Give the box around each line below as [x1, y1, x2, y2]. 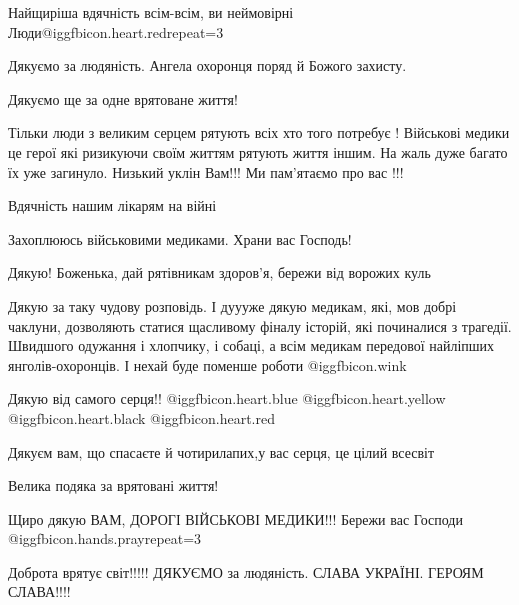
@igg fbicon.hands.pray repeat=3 [8, 528, 202, 549]
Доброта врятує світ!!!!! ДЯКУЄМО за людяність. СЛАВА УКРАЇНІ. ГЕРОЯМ [8, 561, 484, 582]
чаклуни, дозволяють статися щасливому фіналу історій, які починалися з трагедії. [8, 315, 512, 336]
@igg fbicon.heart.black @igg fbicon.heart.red [8, 407, 275, 428]
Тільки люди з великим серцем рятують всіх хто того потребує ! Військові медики [8, 122, 510, 143]
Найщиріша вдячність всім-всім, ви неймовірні [8, 2, 294, 22]
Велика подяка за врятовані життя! [8, 475, 219, 496]
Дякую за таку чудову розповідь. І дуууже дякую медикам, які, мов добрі [8, 295, 457, 316]
